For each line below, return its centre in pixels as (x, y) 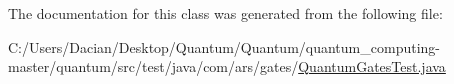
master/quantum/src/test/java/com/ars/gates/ (153, 66)
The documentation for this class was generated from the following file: (225, 13)
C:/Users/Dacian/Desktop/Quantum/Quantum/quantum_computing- (224, 46)
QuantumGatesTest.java (372, 66)
